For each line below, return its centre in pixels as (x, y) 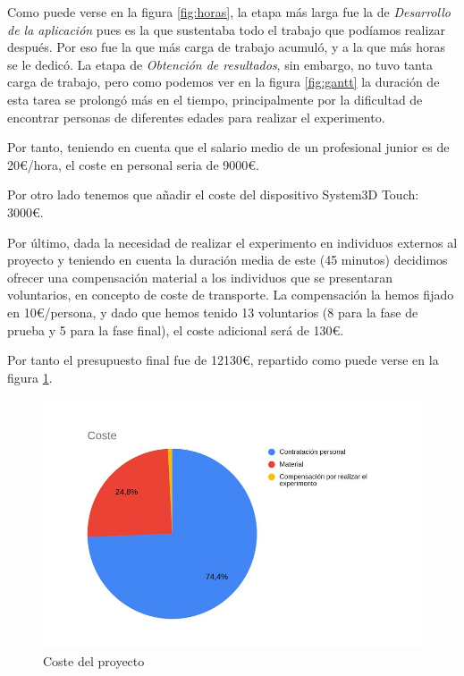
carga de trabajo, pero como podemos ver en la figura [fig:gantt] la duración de (224, 82)
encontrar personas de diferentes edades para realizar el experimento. (196, 117)
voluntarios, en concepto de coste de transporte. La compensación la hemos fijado (231, 295)
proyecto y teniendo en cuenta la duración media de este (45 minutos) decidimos (228, 260)
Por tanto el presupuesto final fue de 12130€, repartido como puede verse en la (223, 360)
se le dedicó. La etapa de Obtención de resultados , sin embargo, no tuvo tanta (220, 64)
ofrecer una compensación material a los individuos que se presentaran (200, 277)
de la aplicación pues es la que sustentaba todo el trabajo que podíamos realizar (227, 29)
